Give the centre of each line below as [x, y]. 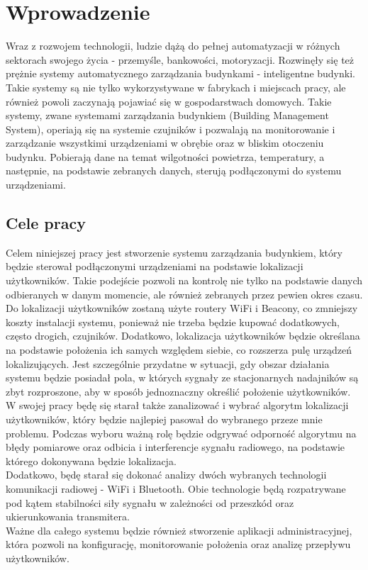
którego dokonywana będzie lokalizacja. [91, 460]
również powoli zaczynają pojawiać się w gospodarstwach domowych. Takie [169, 101]
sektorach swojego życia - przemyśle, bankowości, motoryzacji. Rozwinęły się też [180, 59]
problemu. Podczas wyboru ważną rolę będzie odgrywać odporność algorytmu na [181, 433]
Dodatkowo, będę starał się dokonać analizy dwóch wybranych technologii [166, 475]
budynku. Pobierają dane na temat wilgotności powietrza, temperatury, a [165, 156]
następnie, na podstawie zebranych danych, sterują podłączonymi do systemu [174, 171]
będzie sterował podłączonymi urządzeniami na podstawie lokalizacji [155, 266]
